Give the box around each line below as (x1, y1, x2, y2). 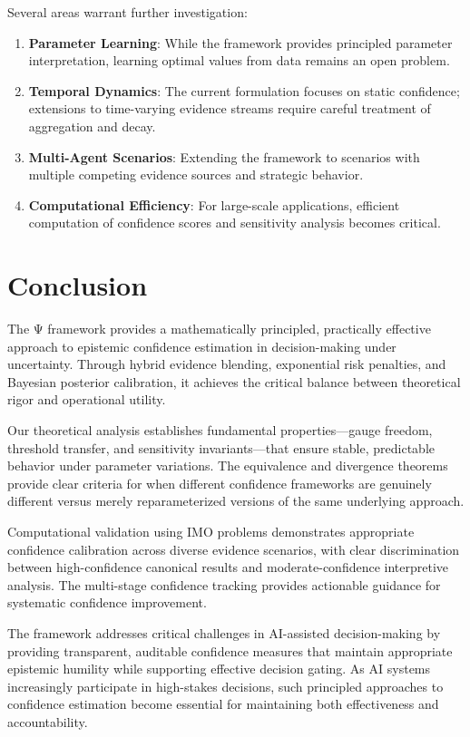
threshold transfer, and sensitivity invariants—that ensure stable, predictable (7, 438, 435, 457)
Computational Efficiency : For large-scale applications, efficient (28, 195, 400, 214)
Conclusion (7, 267, 148, 304)
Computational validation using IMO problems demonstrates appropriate (7, 522, 415, 540)
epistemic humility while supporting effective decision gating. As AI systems (7, 659, 431, 678)
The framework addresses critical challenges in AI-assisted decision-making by (7, 623, 441, 642)
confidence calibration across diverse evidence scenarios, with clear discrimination (7, 539, 460, 558)
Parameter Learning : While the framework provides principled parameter (28, 33, 453, 52)
